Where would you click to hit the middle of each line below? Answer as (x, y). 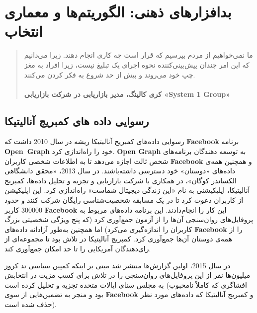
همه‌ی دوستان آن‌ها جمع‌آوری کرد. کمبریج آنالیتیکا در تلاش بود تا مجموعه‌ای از (118, 239)
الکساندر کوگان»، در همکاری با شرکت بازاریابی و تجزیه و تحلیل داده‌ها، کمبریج (121, 180)
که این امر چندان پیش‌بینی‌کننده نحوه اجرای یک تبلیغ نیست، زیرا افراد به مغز (137, 64)
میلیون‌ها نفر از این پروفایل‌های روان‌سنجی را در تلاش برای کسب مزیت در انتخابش (128, 275)
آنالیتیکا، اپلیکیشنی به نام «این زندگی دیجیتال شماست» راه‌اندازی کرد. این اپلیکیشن (127, 190)
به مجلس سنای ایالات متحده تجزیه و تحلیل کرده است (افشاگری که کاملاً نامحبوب (126, 284)
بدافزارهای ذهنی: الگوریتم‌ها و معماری (118, 12)
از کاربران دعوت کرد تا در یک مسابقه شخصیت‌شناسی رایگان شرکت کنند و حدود (124, 200)
